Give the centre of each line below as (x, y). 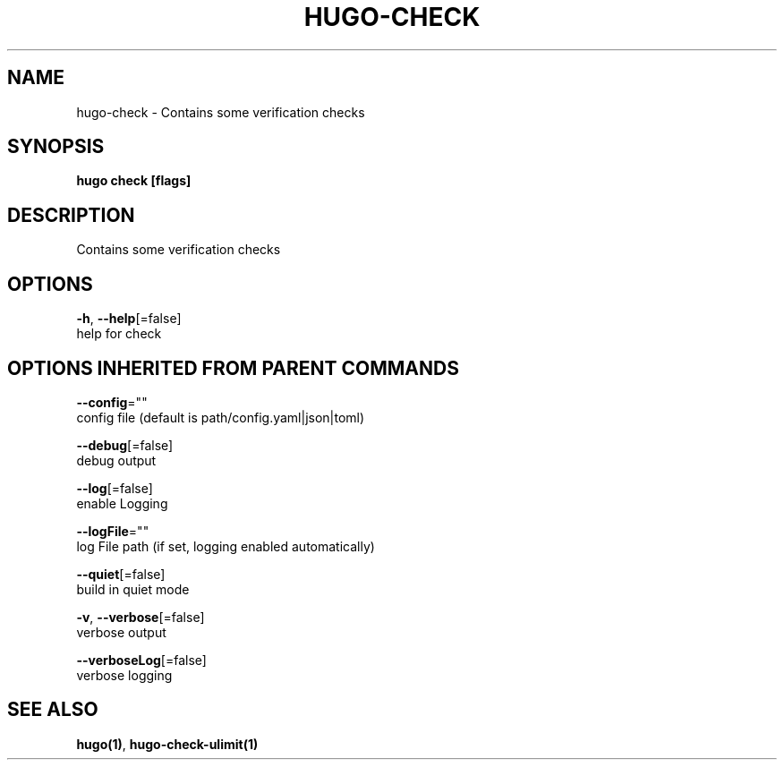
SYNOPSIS (56, 147)
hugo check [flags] (134, 181)
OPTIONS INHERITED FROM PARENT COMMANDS (233, 368)
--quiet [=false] (121, 574)
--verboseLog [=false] (141, 660)
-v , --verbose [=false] (141, 617)
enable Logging (122, 503)
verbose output (121, 632)
